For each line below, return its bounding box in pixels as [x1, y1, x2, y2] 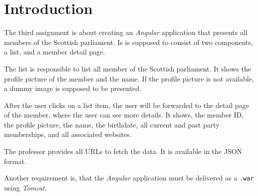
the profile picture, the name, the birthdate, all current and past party [4, 119, 220, 129]
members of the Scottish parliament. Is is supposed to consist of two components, [4, 36, 253, 47]
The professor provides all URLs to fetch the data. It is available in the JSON [4, 146, 243, 156]
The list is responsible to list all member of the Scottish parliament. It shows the [4, 63, 251, 73]
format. [4, 155, 26, 166]
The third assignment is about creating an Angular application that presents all [4, 27, 248, 37]
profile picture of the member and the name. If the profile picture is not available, [4, 73, 254, 83]
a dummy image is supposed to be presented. [4, 83, 142, 93]
